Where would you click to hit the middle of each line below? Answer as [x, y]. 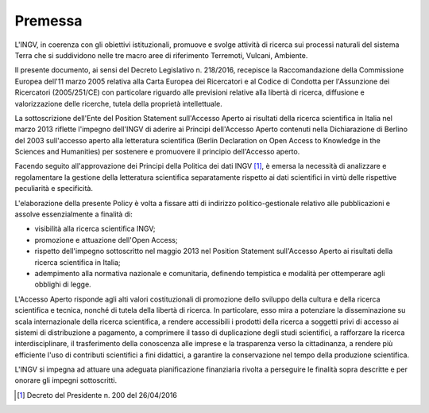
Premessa [48, 21]
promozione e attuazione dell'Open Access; [106, 240]
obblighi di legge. [63, 284]
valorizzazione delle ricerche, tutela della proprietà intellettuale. [118, 103]
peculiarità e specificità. [54, 189]
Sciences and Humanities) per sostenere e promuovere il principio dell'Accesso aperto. [157, 152]
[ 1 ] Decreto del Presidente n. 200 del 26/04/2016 [97, 395]
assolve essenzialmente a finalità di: [73, 214]
